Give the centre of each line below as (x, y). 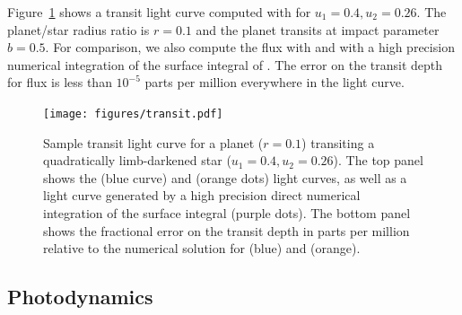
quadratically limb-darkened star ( (137, 160)
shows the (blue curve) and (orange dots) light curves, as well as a (225, 177)
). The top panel (378, 160)
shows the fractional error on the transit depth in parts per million (227, 230)
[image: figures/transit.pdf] (133, 114)
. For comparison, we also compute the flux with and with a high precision (250, 47)
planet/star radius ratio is (78, 29)
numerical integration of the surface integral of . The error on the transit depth (225, 64)
